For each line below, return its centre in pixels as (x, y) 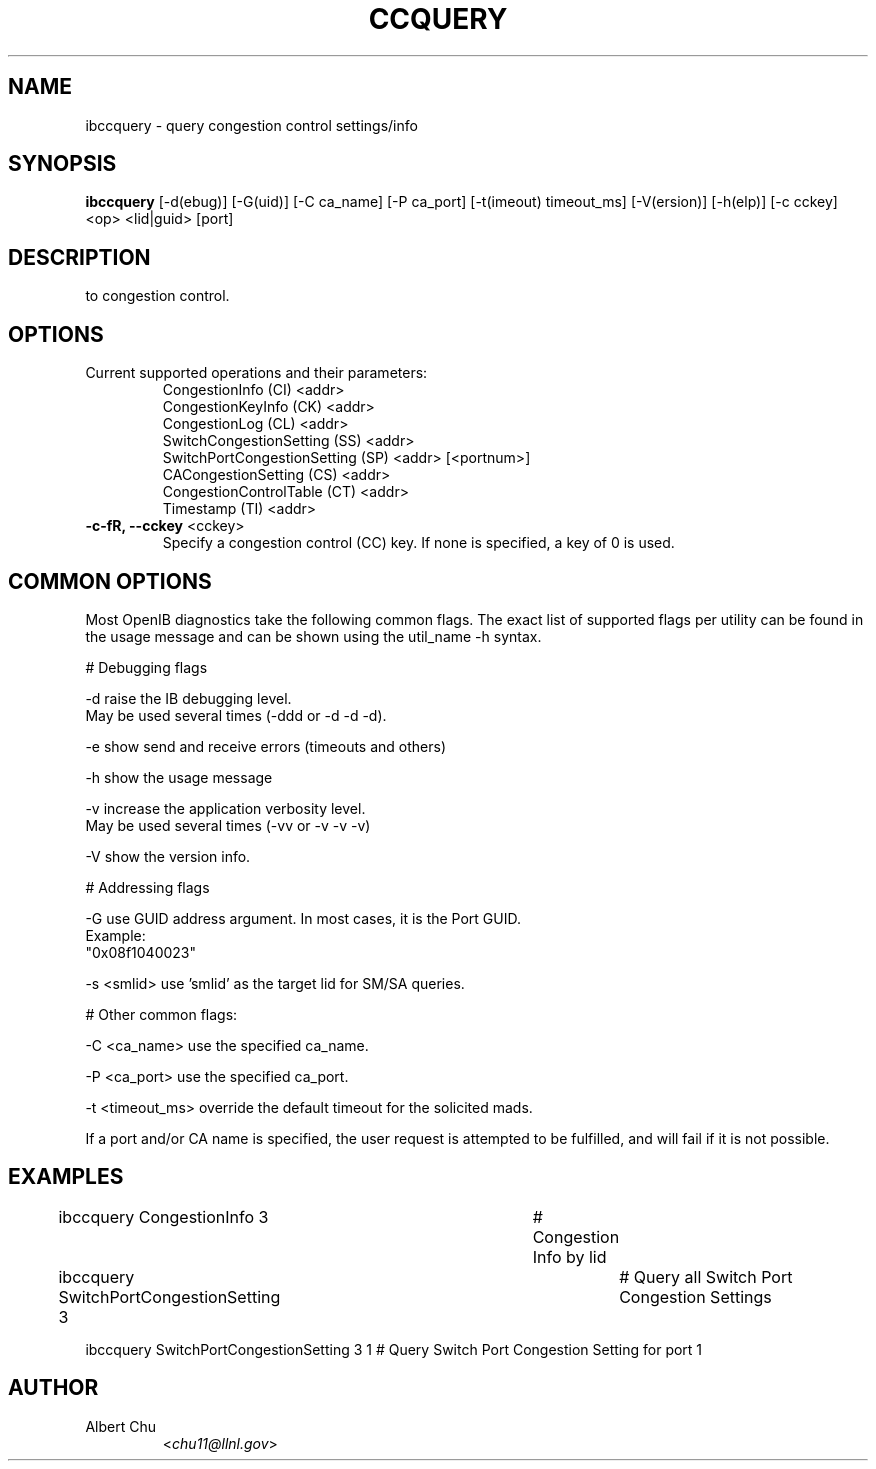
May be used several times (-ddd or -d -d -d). (236, 715)
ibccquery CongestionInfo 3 (163, 1216)
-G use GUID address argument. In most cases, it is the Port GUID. (303, 918)
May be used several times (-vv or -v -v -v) (228, 825)
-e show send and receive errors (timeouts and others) (266, 746)
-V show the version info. (168, 856)
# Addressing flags (147, 887)
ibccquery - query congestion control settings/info (251, 125)
